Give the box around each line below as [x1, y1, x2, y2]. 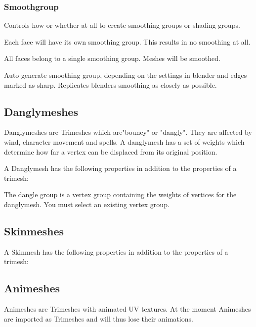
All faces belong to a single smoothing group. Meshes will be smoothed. [4, 53, 220, 63]
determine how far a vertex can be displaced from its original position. [4, 146, 217, 157]
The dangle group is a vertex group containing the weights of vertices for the [4, 189, 237, 200]
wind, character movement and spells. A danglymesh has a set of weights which [4, 136, 245, 147]
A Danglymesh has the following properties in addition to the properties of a [4, 163, 237, 173]
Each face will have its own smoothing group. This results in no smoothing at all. [4, 36, 251, 47]
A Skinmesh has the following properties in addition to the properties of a [4, 246, 228, 257]
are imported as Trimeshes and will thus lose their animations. [4, 313, 193, 324]
